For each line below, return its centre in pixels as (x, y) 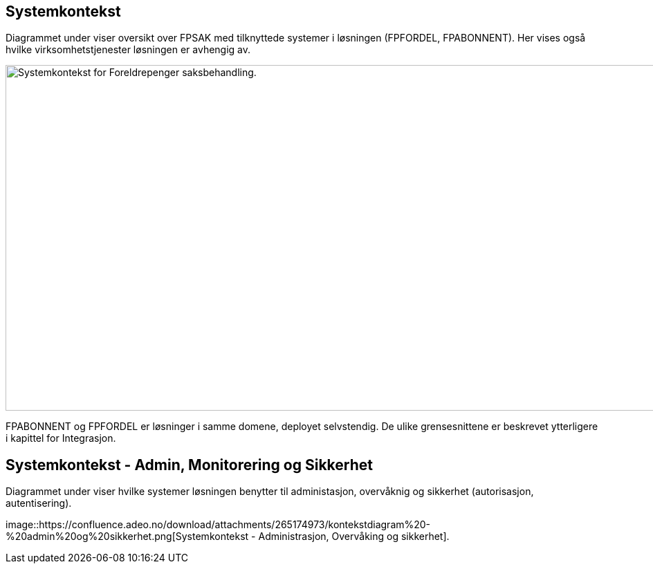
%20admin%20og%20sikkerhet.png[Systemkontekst (127, 537)
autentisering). (39, 503)
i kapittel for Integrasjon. (61, 438)
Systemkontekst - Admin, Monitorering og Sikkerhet (189, 465)
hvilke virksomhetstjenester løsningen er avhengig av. (128, 50)
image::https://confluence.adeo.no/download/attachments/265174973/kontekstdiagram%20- (218, 525)
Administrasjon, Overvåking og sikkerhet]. (354, 537)
